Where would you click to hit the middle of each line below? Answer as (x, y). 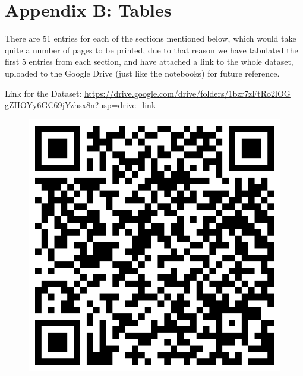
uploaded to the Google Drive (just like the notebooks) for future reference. (142, 73)
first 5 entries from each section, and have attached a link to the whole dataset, (149, 61)
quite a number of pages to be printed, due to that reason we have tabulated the (151, 50)
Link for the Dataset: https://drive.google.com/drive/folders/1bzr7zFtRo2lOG (148, 93)
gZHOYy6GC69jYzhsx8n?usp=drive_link (81, 105)
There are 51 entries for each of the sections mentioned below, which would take (151, 38)
